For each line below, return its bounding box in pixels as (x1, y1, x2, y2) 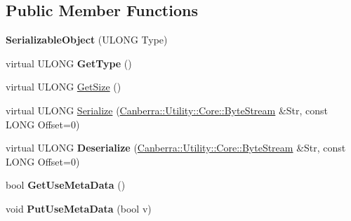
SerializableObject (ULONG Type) (6, 32, 168, 47)
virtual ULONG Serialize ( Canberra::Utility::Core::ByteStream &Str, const (6, 102, 329, 117)
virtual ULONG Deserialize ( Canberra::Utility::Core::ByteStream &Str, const (6, 140, 346, 155)
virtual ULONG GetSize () (6, 79, 121, 94)
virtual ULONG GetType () (6, 55, 132, 70)
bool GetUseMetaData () (6, 178, 126, 192)
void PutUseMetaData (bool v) (6, 201, 152, 215)
